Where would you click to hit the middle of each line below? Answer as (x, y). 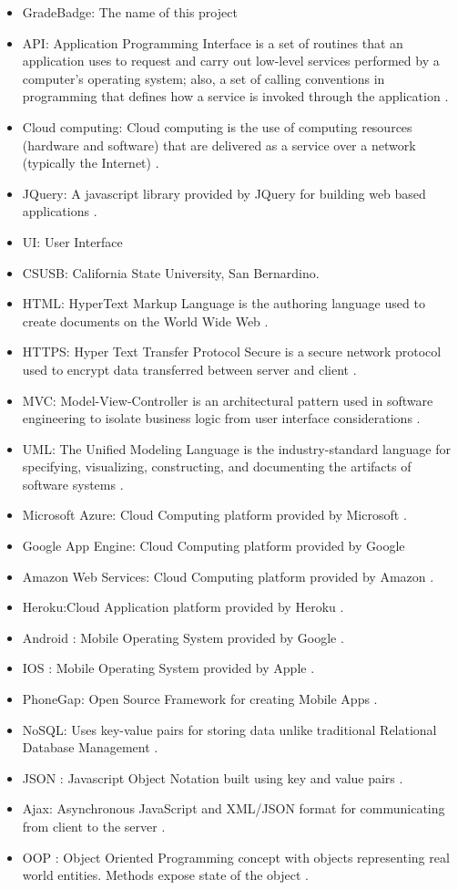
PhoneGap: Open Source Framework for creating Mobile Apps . (200, 699)
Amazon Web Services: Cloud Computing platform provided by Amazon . (228, 576)
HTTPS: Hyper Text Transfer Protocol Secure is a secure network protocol (232, 352)
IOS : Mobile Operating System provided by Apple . (168, 668)
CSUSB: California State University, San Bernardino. (171, 272)
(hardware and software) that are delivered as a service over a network (219, 145)
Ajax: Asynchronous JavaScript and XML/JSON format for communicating (234, 808)
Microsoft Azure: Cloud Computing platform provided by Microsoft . (214, 515)
